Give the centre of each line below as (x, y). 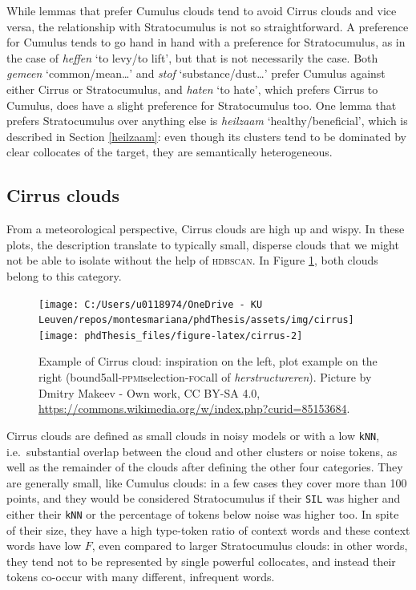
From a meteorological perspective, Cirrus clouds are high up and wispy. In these (206, 229)
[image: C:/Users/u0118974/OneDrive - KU (151, 304)
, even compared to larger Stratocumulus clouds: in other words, (250, 546)
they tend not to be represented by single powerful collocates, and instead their (201, 561)
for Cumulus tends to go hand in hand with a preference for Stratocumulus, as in (206, 42)
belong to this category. (64, 275)
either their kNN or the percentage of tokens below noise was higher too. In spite (203, 513)
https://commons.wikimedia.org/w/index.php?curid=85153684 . (194, 408)
